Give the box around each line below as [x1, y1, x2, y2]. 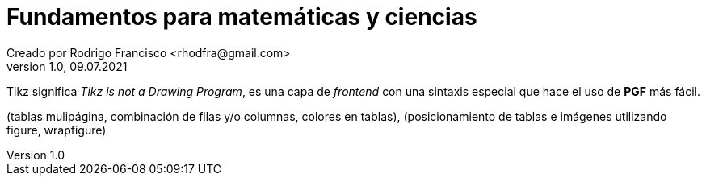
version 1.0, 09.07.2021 [6, 59, 128, 73]
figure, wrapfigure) [6, 122, 107, 137]
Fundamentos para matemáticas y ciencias [6, 3, 477, 31]
